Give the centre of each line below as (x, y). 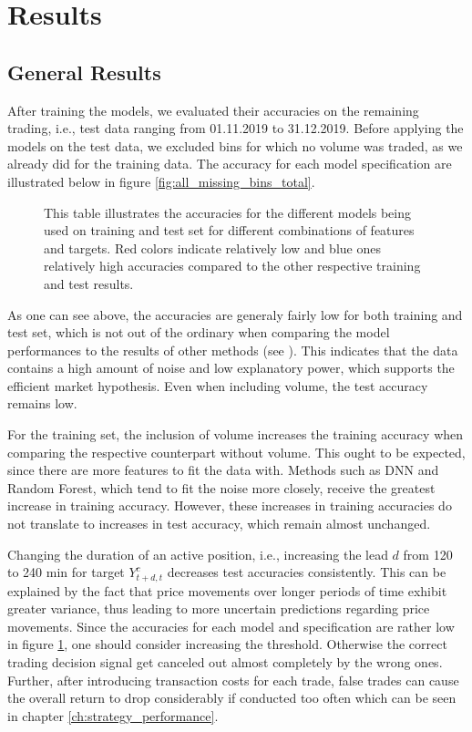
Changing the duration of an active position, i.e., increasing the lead (198, 554)
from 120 (428, 554)
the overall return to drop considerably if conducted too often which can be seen (232, 698)
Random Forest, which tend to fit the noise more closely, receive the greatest (221, 487)
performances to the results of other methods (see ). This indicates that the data (233, 350)
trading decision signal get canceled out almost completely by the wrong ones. (225, 662)
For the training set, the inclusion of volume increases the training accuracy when (236, 434)
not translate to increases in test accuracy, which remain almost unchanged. (219, 524)
